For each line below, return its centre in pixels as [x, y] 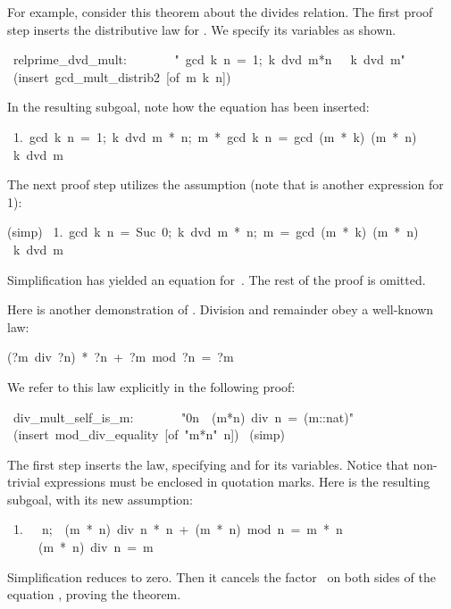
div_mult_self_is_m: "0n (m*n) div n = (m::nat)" [183, 417]
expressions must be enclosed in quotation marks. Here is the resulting [237, 482]
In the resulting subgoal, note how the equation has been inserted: [188, 107]
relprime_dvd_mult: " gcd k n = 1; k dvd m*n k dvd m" [209, 59]
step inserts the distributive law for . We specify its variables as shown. [202, 29]
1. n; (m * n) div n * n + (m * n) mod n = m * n [178, 529]
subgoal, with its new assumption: [100, 499]
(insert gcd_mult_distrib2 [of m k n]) [122, 76]
